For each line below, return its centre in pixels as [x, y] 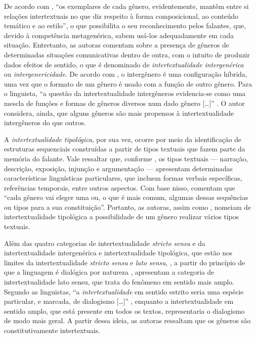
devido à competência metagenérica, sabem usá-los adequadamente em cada [119, 35]
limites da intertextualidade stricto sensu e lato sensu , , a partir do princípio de [125, 262]
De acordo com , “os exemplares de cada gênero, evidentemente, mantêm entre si [127, 6]
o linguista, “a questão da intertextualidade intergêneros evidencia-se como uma [125, 93]
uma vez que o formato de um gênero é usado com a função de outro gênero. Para [128, 83]
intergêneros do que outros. [45, 122]
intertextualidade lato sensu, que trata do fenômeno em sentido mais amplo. [119, 282]
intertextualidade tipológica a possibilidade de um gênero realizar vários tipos [121, 217]
